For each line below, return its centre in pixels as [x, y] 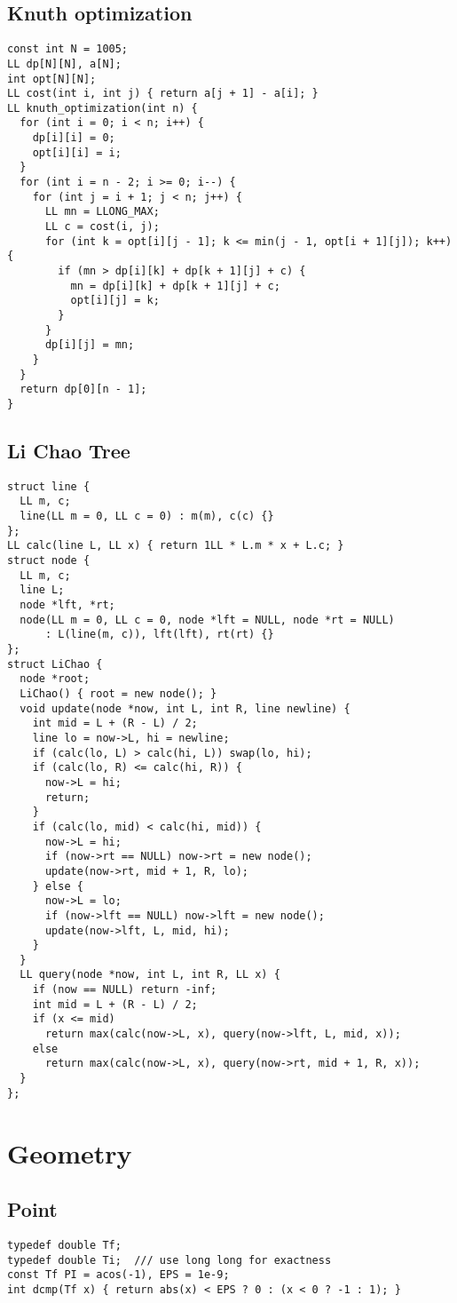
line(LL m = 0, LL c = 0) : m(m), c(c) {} [147, 516]
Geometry [70, 1152]
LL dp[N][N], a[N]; [64, 64]
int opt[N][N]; [52, 79]
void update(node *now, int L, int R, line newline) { [185, 708]
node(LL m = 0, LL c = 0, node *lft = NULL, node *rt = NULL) [207, 620]
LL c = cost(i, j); [102, 227]
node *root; [55, 679]
